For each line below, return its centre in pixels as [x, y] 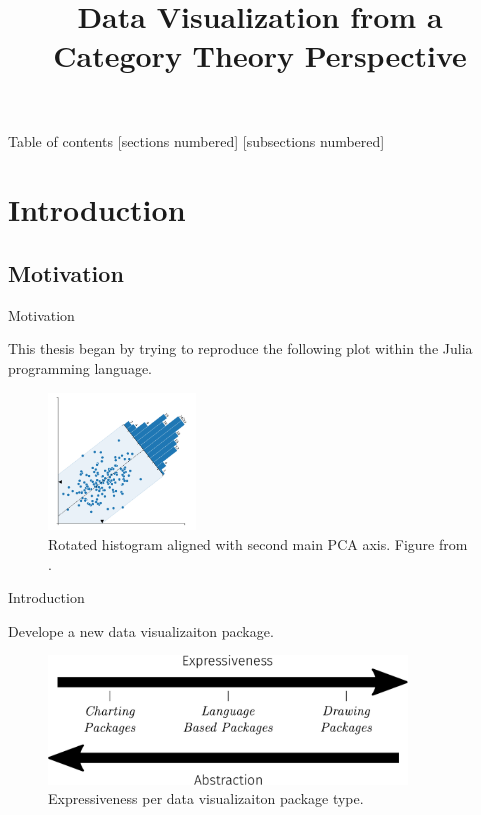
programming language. [80, 367]
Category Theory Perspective [260, 55]
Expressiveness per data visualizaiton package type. [206, 798]
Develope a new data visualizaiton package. [141, 630]
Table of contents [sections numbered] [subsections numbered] [196, 140]
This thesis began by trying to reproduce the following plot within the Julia [240, 348]
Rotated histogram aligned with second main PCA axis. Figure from [258, 543]
